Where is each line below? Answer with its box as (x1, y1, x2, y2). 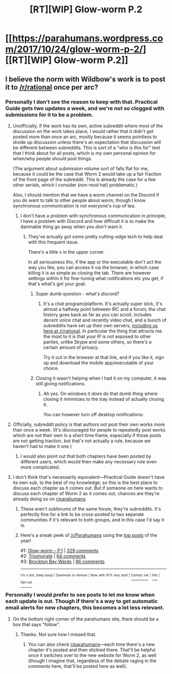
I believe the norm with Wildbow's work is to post (5, 74, 165, 83)
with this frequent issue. (28, 239, 79, 245)
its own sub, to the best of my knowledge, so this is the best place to (12, 479, 158, 485)
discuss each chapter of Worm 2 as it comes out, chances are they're (12, 490, 160, 496)
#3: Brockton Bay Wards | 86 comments (20, 558, 105, 565)
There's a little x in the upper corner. (28, 249, 105, 255)
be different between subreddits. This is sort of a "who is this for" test (12, 144, 160, 151)
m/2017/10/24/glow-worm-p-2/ (5, 44, 143, 55)
